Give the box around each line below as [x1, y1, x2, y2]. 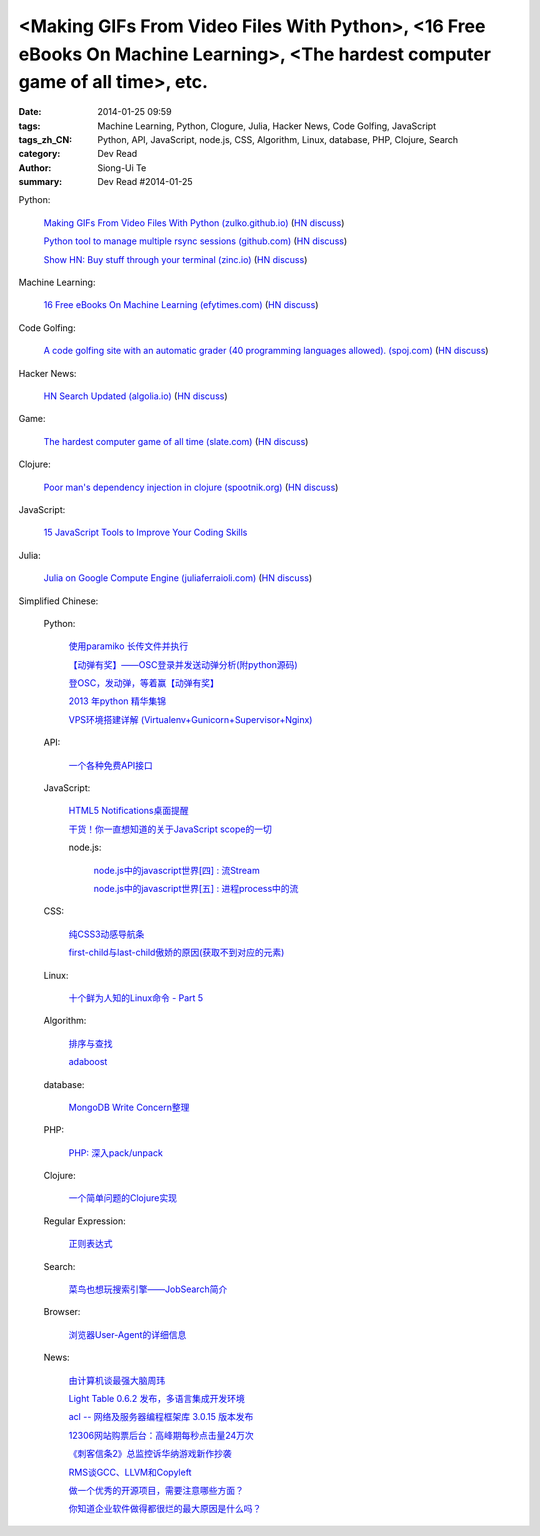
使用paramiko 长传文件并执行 [68, 640, 189, 652]
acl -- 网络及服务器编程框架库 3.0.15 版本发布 [68, 1411, 254, 1423]
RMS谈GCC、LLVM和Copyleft [68, 1466, 192, 1478]
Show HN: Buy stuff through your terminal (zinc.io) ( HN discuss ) [43, 253, 308, 265]
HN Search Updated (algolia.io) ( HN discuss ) [43, 390, 229, 402]
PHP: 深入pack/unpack [68, 1146, 164, 1159]
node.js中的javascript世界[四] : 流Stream [93, 864, 260, 876]
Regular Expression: [43, 1215, 126, 1227]
